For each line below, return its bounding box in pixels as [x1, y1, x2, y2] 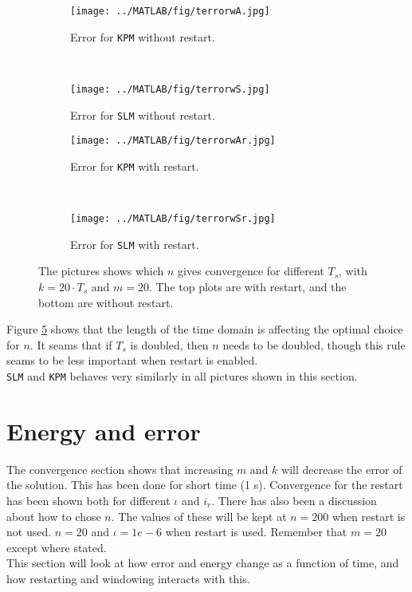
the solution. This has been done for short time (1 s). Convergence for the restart [6, 476, 403, 493]
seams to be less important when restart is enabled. [6, 352, 258, 369]
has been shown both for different [6, 491, 171, 508]
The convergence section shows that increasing [6, 460, 233, 477]
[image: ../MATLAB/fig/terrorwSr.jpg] [70, 213, 276, 225]
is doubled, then [130, 336, 209, 353]
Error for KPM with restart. [70, 157, 199, 174]
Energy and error [6, 414, 201, 447]
